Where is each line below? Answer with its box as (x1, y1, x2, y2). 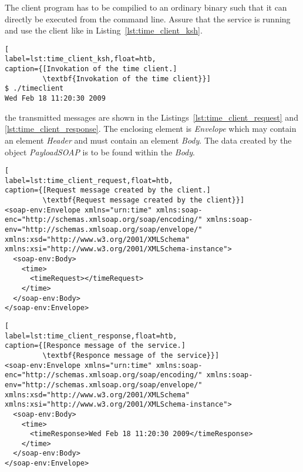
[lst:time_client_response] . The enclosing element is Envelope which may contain (5, 122, 297, 135)
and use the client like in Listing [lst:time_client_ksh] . (5, 24, 203, 36)
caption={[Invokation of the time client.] (5, 65, 177, 74)
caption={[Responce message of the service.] (5, 341, 186, 350)
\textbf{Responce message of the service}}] (42, 351, 220, 360)
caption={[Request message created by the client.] (5, 186, 211, 195)
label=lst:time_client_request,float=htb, (5, 176, 173, 185)
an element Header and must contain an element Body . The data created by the (5, 134, 292, 146)
